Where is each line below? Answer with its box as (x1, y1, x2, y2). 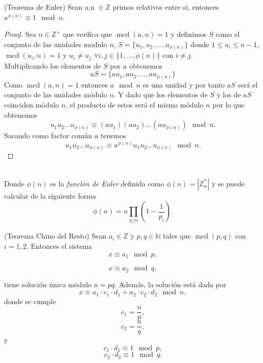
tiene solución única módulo (4, 279, 92, 289)
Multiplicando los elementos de (4, 60, 101, 71)
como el (215, 29, 240, 39)
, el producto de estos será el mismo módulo (65, 99, 204, 110)
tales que (163, 230, 191, 241)
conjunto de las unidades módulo (4, 89, 107, 100)
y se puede (211, 178, 245, 188)
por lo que (212, 99, 245, 110)
